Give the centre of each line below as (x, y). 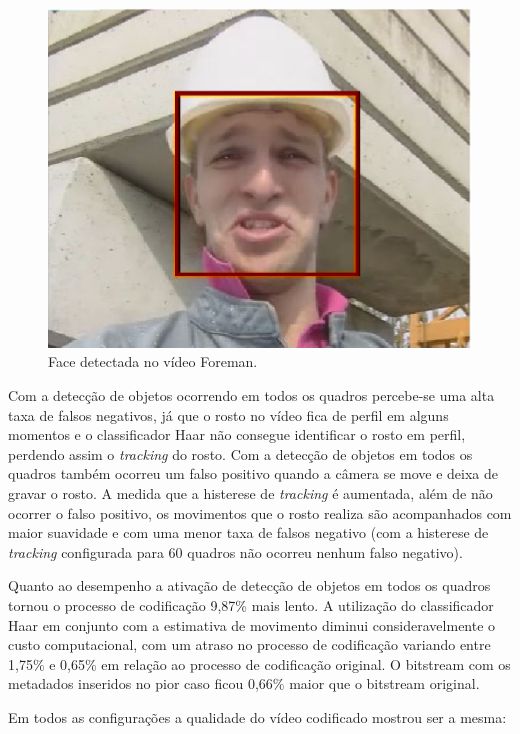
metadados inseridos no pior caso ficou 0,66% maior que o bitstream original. (244, 683)
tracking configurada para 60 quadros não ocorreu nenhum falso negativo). (235, 551)
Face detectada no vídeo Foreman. (153, 361)
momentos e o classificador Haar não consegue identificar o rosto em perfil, (237, 434)
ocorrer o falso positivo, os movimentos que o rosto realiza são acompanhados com (260, 512)
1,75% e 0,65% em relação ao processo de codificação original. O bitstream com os (259, 663)
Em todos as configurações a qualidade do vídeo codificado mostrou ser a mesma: (257, 716)
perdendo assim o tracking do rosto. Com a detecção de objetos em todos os (240, 453)
